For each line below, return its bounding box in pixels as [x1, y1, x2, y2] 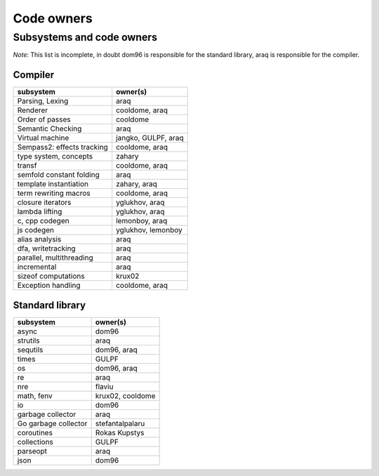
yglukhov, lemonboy [116, 225, 182, 235]
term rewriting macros [17, 188, 91, 198]
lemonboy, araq [116, 216, 168, 226]
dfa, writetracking [17, 244, 77, 253]
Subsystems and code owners [13, 31, 158, 44]
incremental [17, 262, 57, 272]
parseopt [17, 446, 48, 456]
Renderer [17, 105, 48, 115]
